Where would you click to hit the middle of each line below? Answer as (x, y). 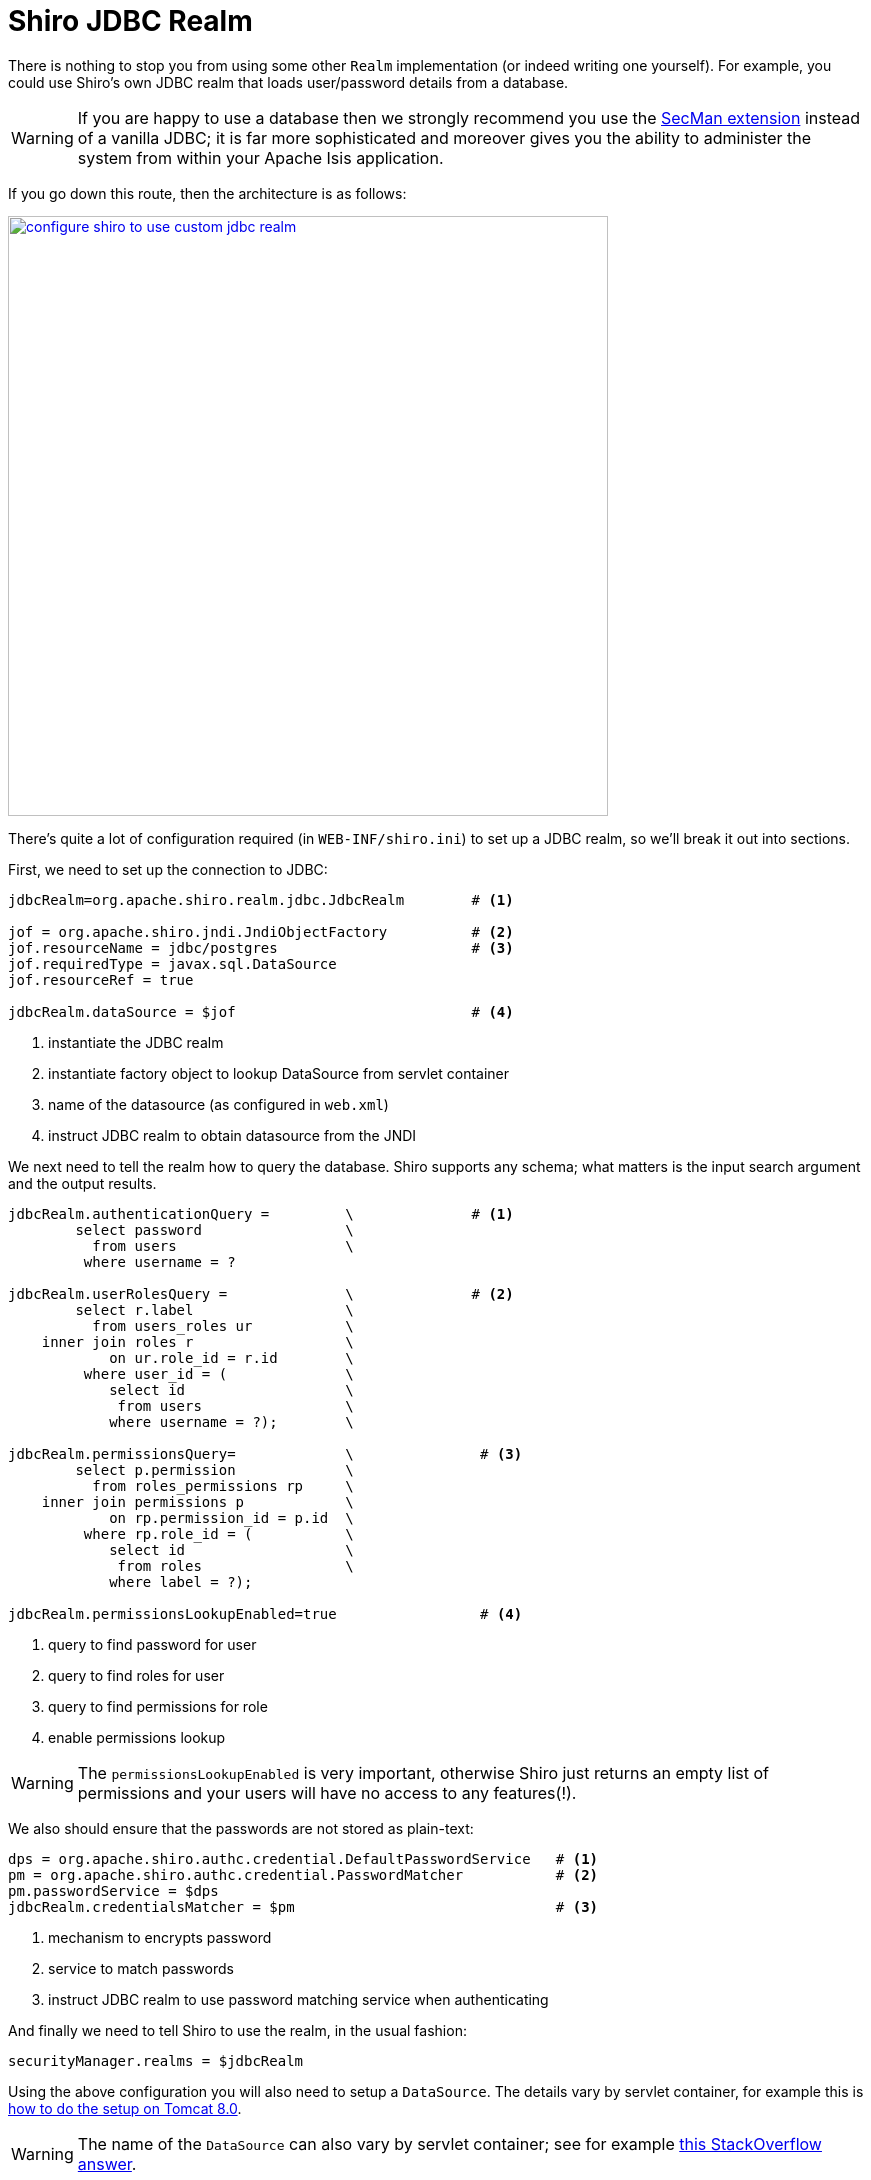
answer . (107, 2163)
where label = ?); (181, 1581)
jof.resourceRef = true (101, 979)
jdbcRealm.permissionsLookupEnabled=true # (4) (265, 1613)
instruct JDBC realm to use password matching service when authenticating (298, 1999)
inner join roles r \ (197, 1341)
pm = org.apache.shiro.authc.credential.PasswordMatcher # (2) (303, 1874)
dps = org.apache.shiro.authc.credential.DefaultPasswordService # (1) (303, 1858)
